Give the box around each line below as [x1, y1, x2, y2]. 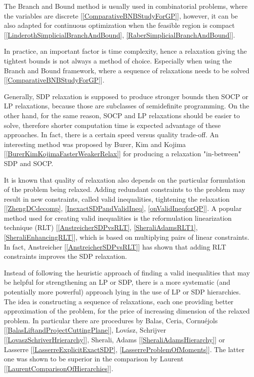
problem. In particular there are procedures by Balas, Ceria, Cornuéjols [4, 315, 218, 325]
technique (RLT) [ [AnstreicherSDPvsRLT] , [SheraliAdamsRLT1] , [4, 222, 198, 232]
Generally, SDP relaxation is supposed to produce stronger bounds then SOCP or [4, 91, 249, 101]
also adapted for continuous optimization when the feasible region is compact [4, 20, 235, 30]
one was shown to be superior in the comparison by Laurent [4, 354, 184, 364]
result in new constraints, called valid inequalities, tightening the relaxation [4, 193, 230, 204]
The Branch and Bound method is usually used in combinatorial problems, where [4, 1, 248, 11]
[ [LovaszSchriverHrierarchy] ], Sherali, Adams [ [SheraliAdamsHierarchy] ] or [4, 335, 225, 344]
